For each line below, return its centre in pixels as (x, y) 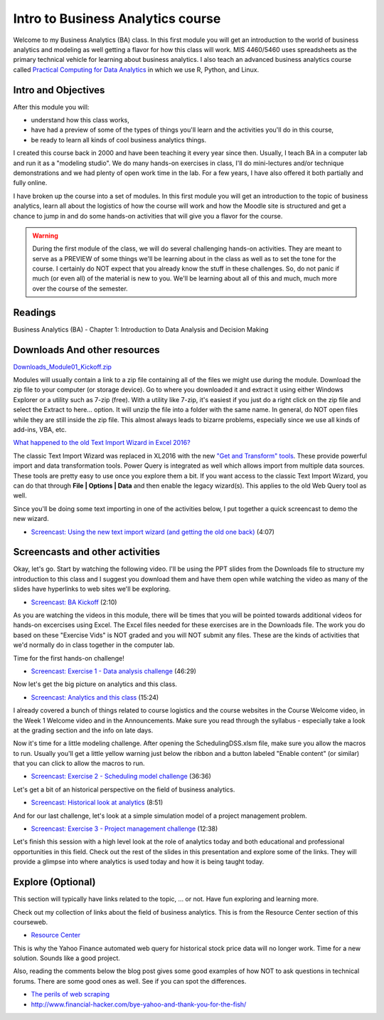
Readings (34, 312)
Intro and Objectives (59, 90)
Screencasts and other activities (87, 552)
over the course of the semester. (80, 288)
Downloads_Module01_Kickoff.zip (62, 367)
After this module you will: (51, 107)
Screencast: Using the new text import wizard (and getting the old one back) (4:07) (153, 532)
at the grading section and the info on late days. (83, 730)
